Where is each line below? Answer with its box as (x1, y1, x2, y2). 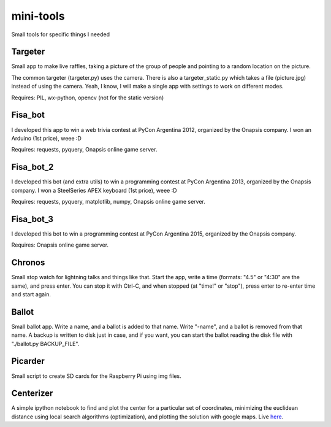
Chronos (11, 258, 45, 268)
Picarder (11, 356, 45, 366)
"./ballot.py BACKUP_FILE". (11, 340, 80, 347)
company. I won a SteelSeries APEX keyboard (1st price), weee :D (11, 187, 177, 194)
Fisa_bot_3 (11, 213, 54, 224)
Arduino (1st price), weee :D (11, 134, 82, 142)
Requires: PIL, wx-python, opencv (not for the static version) (11, 94, 164, 101)
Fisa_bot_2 (11, 162, 54, 172)
